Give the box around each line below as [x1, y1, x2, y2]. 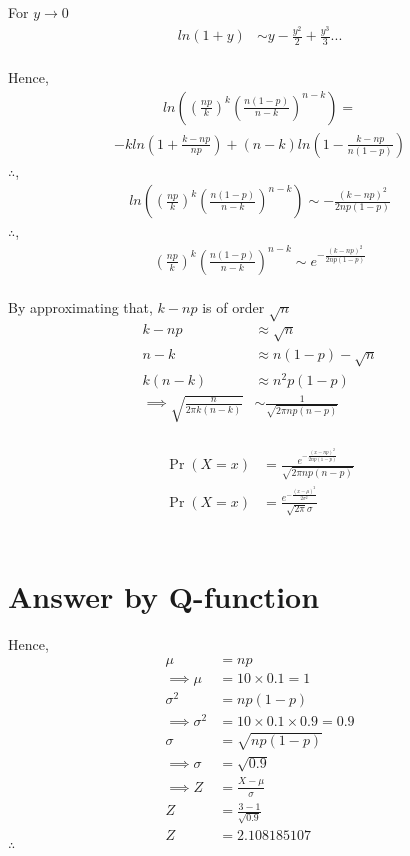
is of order [202, 297, 265, 318]
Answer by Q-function [8, 576, 320, 617]
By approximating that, [8, 297, 153, 318]
